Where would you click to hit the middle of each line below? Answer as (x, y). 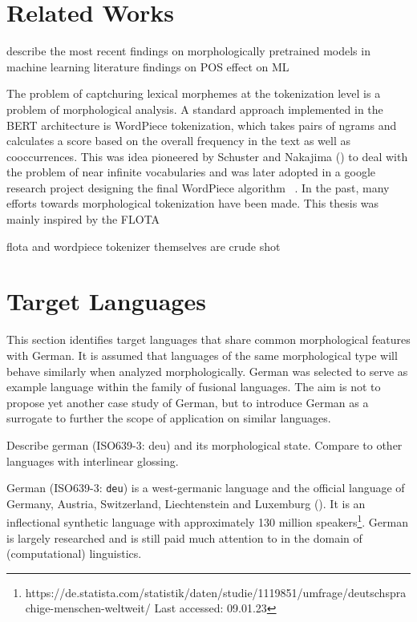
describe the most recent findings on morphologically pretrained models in (188, 51)
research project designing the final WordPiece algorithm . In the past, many (198, 187)
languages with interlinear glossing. (93, 460)
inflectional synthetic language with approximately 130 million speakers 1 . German (207, 521)
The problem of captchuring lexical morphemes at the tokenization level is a (194, 93)
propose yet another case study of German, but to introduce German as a (188, 402)
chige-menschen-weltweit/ (88, 608)
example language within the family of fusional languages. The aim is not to (194, 387)
